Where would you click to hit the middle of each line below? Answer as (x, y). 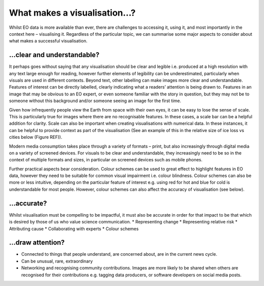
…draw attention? (37, 243)
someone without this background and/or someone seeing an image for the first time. (95, 101)
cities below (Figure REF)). (36, 137)
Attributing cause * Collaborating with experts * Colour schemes (74, 229)
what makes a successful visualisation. (48, 41)
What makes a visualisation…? (72, 13)
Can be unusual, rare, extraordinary (57, 261)
